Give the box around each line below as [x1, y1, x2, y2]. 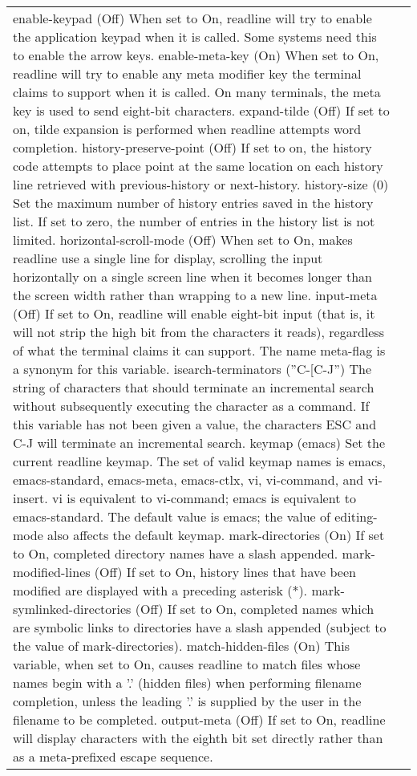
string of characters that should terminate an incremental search [13, 378, 374, 396]
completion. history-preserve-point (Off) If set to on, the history [13, 138, 372, 156]
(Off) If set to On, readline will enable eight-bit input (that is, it [13, 304, 375, 323]
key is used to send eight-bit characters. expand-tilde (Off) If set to [13, 101, 390, 120]
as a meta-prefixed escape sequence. [13, 747, 213, 766]
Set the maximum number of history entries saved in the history [13, 193, 374, 212]
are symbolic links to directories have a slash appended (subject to [13, 618, 387, 636]
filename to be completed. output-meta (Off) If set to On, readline [13, 710, 386, 729]
